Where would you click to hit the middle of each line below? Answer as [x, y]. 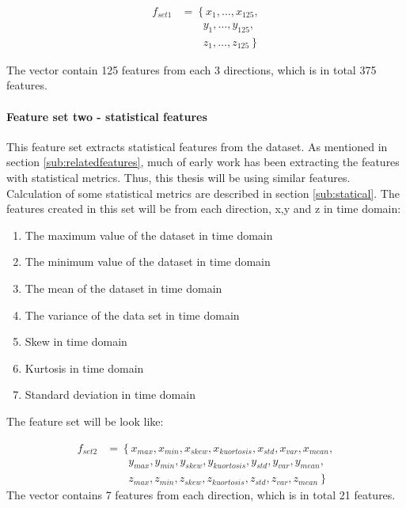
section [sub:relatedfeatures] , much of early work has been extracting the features [203, 162]
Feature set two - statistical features [107, 116]
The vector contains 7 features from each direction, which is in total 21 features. [201, 495]
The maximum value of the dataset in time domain [149, 235]
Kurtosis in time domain [84, 368]
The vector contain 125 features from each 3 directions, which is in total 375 [192, 69]
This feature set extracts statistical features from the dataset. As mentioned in [197, 146]
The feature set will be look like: [85, 421]
